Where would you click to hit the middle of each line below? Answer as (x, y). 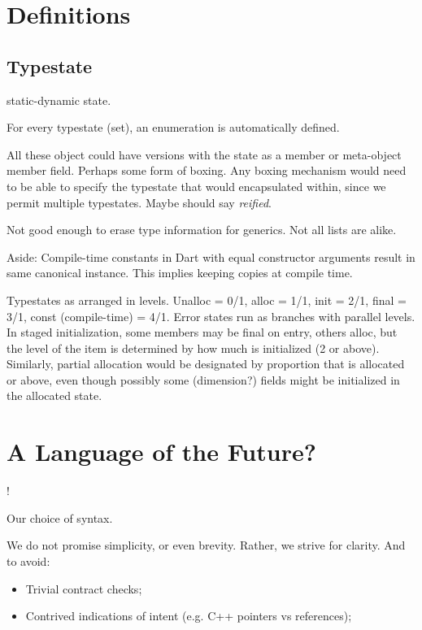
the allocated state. (54, 395)
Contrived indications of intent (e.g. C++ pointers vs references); (189, 616)
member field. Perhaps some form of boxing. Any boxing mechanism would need (207, 170)
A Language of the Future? (161, 452)
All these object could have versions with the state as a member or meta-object (204, 154)
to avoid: (28, 560)
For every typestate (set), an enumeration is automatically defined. (173, 127)
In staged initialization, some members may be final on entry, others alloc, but (202, 332)
